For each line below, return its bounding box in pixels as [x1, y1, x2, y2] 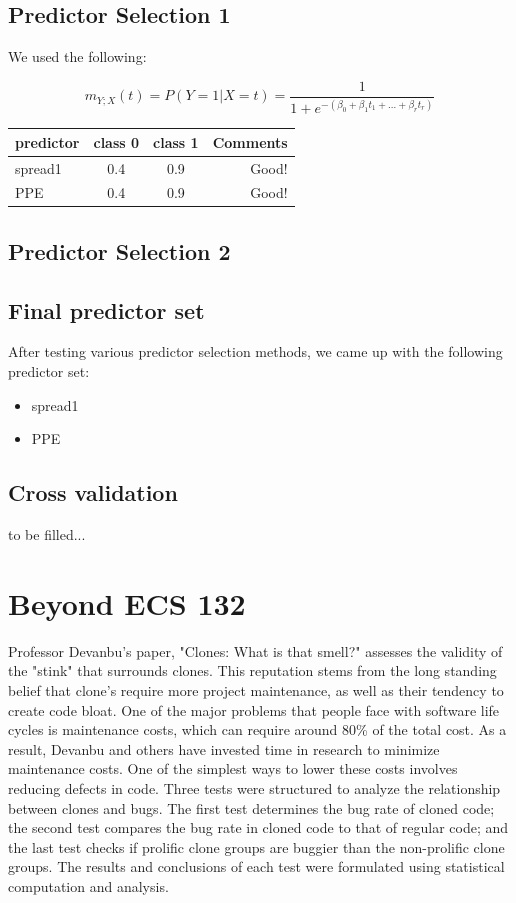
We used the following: [8, 46, 147, 67]
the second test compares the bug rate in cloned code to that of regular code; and [8, 817, 509, 838]
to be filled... [8, 524, 86, 545]
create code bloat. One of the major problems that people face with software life [8, 699, 500, 720]
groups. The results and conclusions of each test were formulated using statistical [8, 856, 505, 877]
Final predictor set [8, 294, 205, 325]
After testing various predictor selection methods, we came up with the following [8, 341, 503, 362]
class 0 [93, 131, 140, 152]
